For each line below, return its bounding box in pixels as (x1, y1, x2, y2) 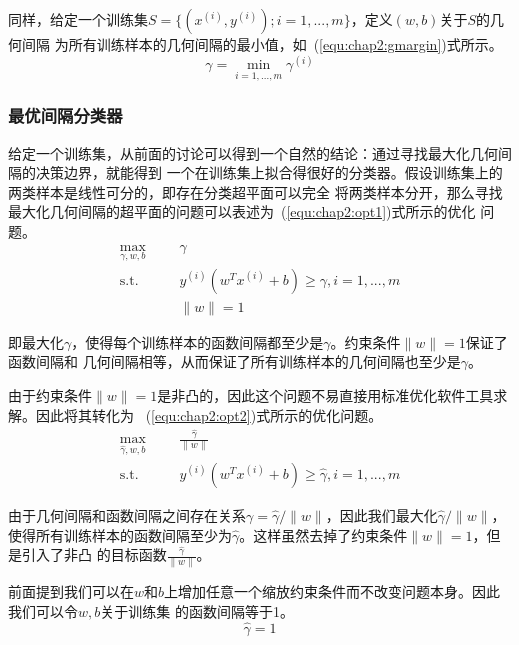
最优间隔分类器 (8, 103, 123, 128)
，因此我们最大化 (325, 504, 438, 525)
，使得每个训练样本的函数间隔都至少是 (71, 331, 324, 352)
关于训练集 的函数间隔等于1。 (100, 601, 294, 621)
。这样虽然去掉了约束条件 (239, 524, 408, 545)
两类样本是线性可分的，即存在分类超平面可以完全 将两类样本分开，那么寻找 (8, 181, 503, 202)
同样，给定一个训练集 (8, 9, 148, 29)
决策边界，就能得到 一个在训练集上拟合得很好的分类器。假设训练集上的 (35, 162, 503, 183)
